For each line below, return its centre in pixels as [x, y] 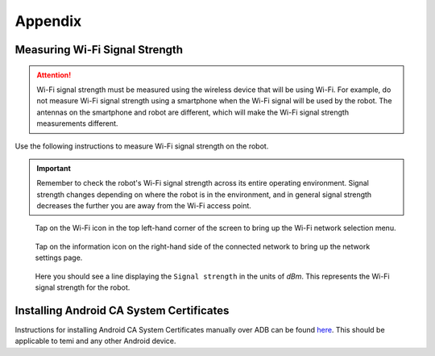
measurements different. [77, 124]
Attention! [54, 75]
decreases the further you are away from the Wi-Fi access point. [144, 206]
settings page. [59, 258]
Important [54, 168]
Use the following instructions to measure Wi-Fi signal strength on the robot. [142, 146]
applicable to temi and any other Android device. [95, 341]
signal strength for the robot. [83, 287]
